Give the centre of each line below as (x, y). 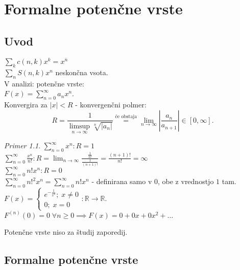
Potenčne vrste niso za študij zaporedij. (66, 231)
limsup (80, 127)
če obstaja (126, 117)
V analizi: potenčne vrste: (44, 83)
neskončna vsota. (82, 72)
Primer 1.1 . (22, 145)
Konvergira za (26, 105)
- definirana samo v (122, 181)
